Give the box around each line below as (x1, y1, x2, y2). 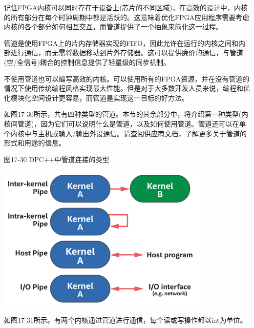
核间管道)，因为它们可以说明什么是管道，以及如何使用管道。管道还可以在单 (4, 118, 246, 128)
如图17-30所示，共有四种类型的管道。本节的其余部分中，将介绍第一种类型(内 (4, 109, 249, 119)
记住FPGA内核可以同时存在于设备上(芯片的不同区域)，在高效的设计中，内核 (4, 2, 248, 12)
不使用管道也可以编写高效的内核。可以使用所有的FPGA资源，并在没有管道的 (4, 73, 250, 83)
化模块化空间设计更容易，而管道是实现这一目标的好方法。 (4, 92, 189, 102)
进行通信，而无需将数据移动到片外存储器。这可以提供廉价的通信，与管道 (10, 47, 243, 58)
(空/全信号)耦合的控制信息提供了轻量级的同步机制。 (4, 57, 170, 67)
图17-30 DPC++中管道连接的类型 (4, 154, 109, 164)
